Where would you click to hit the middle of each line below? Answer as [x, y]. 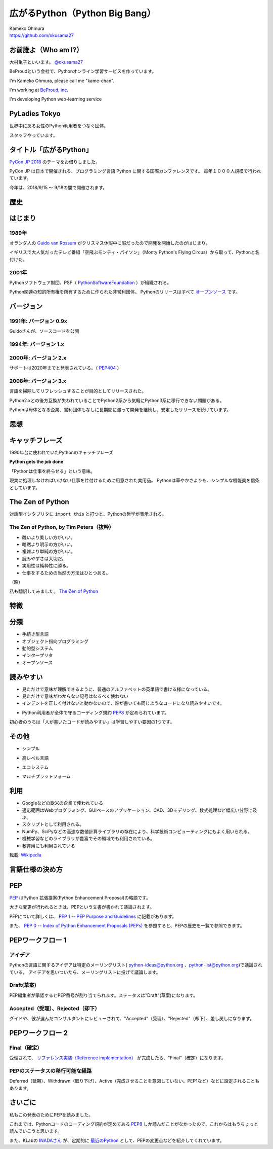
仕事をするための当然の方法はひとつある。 [66, 572]
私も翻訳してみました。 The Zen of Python [54, 591]
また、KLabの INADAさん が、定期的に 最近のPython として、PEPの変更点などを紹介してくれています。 [117, 1140]
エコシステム [35, 767]
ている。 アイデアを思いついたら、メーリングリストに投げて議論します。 [85, 972]
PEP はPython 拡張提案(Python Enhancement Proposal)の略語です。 [80, 897]
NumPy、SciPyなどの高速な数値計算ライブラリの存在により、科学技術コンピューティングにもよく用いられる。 [137, 831]
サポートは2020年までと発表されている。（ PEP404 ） [65, 368]
